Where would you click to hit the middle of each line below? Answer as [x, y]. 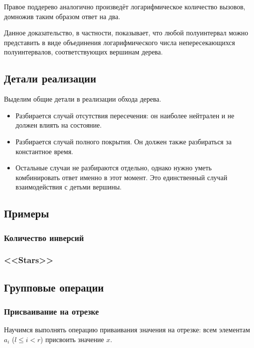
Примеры [26, 213]
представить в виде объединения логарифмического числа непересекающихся [120, 42]
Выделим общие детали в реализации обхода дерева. [83, 99]
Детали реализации [50, 78]
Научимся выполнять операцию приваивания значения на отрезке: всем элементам [127, 330]
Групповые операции [54, 287]
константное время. [44, 151]
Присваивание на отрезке [51, 311]
